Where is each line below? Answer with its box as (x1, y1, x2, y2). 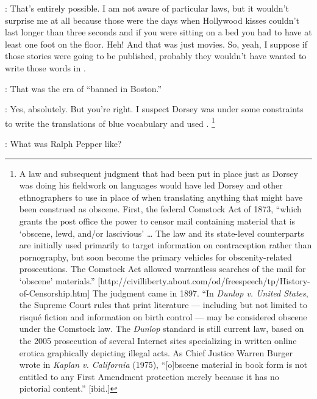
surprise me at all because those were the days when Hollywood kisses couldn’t (5, 13, 299, 26)
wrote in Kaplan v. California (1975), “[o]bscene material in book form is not (19, 358, 308, 371)
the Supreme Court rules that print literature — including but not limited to (19, 298, 307, 311)
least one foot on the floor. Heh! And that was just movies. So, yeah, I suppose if (5, 37, 307, 50)
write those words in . (5, 61, 86, 74)
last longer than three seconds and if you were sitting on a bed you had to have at (5, 26, 312, 38)
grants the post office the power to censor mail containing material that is (19, 214, 296, 227)
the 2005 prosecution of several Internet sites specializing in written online (19, 334, 297, 347)
